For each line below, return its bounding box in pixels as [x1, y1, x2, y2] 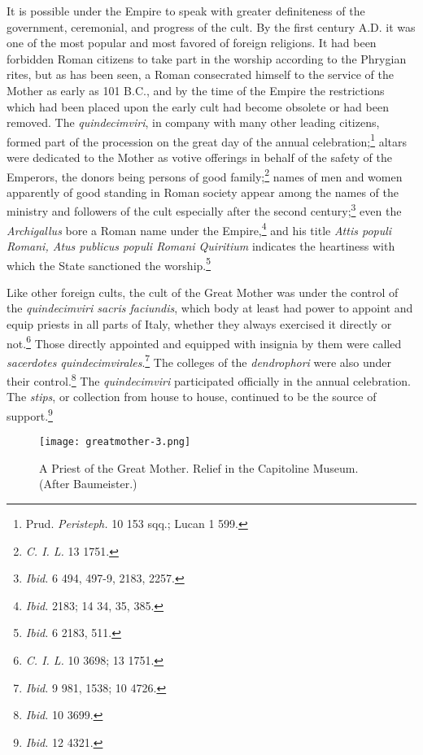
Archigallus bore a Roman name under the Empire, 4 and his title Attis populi [7, 219, 392, 238]
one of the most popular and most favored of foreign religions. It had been [7, 34, 377, 51]
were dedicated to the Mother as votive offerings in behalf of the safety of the [7, 149, 392, 165]
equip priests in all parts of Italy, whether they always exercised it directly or [7, 315, 392, 332]
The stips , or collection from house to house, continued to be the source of [7, 388, 377, 405]
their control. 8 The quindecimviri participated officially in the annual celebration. [7, 370, 411, 389]
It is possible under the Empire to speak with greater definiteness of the [7, 2, 365, 19]
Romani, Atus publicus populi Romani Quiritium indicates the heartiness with [7, 237, 395, 254]
